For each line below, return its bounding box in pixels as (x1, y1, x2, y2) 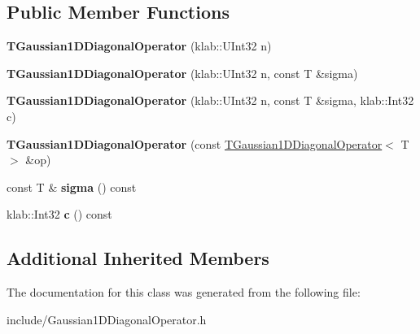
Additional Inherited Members (7, 245, 269, 271)
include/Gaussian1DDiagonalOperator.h (7, 310, 207, 327)
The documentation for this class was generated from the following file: (7, 284, 361, 301)
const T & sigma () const (7, 178, 137, 195)
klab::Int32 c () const (7, 206, 112, 223)
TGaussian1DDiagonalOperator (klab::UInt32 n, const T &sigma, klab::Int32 (7, 92, 414, 109)
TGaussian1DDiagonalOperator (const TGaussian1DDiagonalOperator (7, 135, 383, 152)
